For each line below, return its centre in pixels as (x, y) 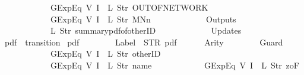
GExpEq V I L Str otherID (105, 53)
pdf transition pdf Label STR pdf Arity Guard (144, 42)
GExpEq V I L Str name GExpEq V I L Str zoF (175, 65)
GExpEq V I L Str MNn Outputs (143, 19)
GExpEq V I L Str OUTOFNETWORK (129, 7)
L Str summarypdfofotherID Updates (146, 30)
